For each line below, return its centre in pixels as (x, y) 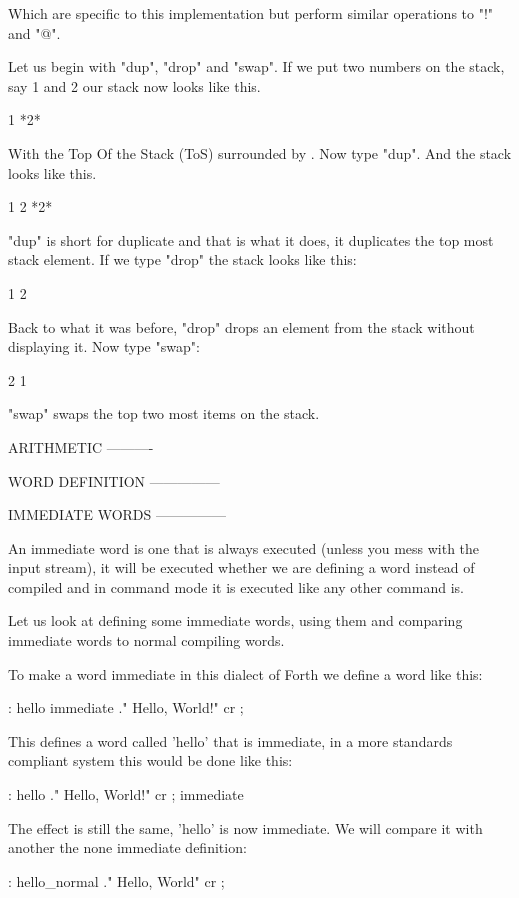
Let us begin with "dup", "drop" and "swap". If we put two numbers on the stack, (256, 66)
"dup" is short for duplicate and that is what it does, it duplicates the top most (251, 239)
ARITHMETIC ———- (81, 446)
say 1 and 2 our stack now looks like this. (134, 85)
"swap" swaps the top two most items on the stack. (164, 413)
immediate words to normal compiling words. (146, 640)
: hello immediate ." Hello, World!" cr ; (126, 707)
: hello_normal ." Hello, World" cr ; (116, 880)
